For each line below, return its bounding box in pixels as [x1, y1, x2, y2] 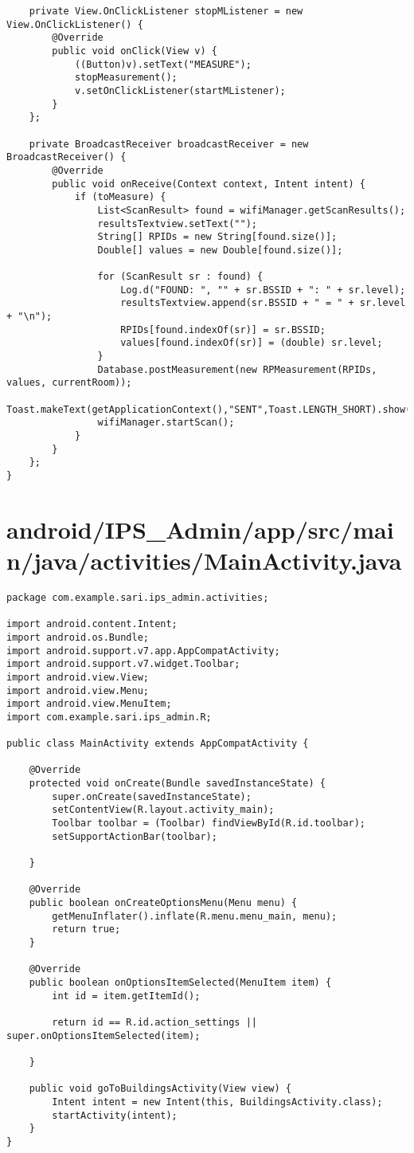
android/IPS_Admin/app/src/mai [6, 512, 394, 545]
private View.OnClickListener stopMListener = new [29, 6, 303, 17]
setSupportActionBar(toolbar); [52, 830, 217, 842]
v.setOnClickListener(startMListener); [74, 84, 286, 96]
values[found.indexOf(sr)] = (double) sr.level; [120, 337, 383, 349]
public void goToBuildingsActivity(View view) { [29, 1083, 291, 1095]
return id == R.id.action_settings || [52, 1016, 257, 1028]
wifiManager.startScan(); [97, 417, 235, 429]
